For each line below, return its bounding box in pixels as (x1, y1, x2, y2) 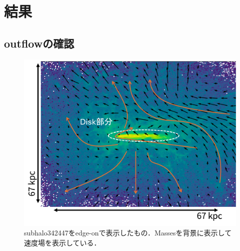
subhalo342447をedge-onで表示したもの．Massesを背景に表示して (24, 227, 232, 238)
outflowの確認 (4, 35, 74, 51)
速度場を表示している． (24, 237, 101, 247)
